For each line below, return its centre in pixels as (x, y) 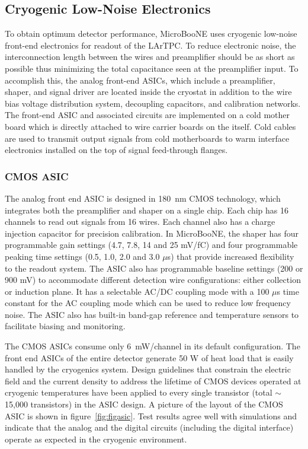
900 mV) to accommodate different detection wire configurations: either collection (153, 280)
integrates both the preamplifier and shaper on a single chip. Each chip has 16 (147, 210)
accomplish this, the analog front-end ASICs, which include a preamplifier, (140, 80)
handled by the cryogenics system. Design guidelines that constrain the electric (148, 369)
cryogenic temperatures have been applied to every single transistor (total (139, 392)
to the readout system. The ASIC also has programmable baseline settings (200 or (154, 268)
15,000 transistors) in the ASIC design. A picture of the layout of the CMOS (144, 404)
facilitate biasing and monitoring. (65, 326)
